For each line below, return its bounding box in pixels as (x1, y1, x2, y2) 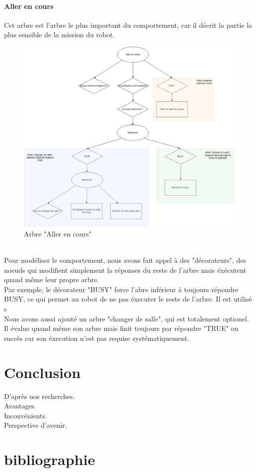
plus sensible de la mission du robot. (4, 29, 115, 40)
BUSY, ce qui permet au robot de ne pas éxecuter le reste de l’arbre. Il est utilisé (4, 294, 252, 304)
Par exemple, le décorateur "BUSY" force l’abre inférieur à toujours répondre (4, 284, 239, 294)
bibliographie (4, 449, 95, 470)
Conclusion (4, 362, 81, 382)
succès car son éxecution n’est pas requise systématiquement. (4, 332, 189, 343)
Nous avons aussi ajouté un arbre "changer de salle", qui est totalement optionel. (4, 313, 249, 323)
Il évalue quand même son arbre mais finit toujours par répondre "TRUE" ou (4, 323, 239, 333)
